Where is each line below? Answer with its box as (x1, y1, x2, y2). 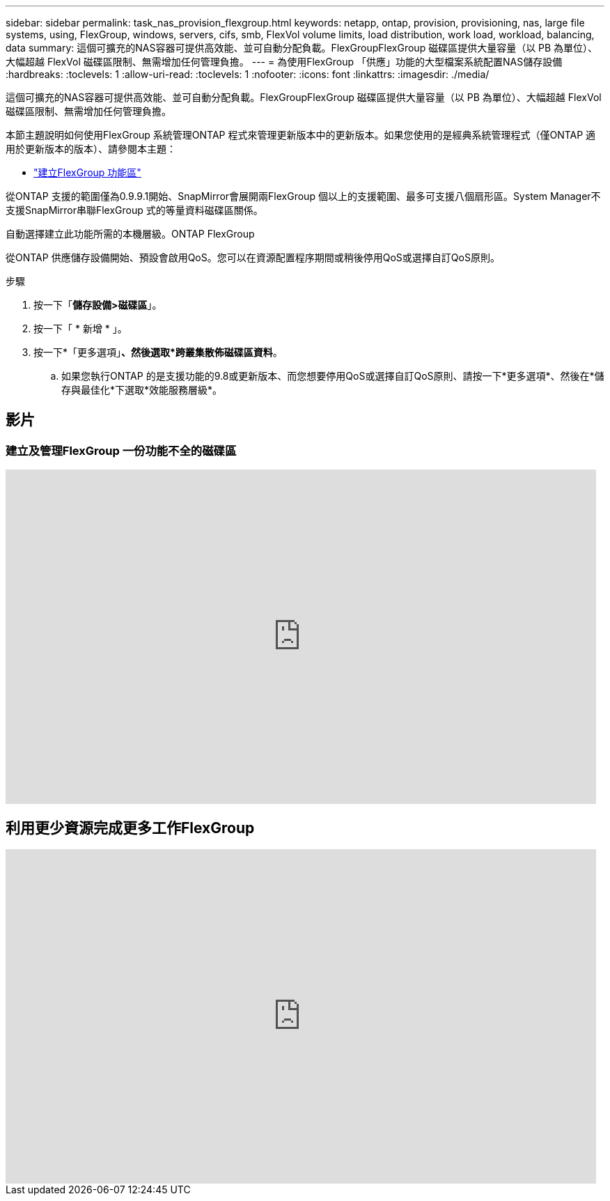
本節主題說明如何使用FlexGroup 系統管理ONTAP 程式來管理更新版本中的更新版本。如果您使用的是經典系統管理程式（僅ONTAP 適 (6, 129, 596, 141)
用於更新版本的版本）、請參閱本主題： (6, 143, 176, 155)
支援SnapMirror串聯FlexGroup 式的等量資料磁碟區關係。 (6, 204, 263, 216)
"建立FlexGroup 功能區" (33, 166, 141, 178)
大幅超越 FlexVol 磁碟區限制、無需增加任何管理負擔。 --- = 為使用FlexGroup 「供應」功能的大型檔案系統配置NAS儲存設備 (6, 56, 563, 68)
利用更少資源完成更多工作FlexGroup (6, 819, 255, 837)
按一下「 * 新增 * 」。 (33, 323, 127, 334)
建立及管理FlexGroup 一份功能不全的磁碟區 (6, 443, 237, 458)
